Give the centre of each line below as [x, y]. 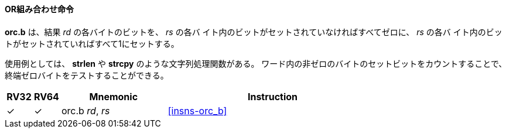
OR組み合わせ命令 [39, 9]
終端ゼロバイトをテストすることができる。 [87, 75]
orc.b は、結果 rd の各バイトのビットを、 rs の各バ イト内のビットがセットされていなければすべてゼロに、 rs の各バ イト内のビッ [254, 32]
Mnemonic [114, 96]
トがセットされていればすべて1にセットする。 [92, 43]
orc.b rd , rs [86, 110]
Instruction [273, 96]
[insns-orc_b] [197, 110]
